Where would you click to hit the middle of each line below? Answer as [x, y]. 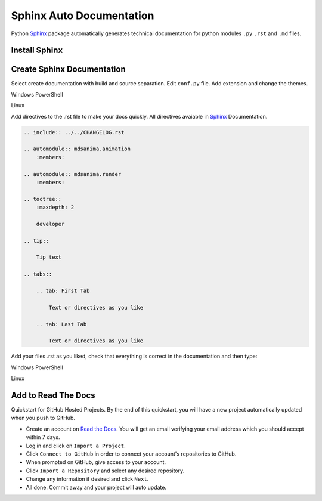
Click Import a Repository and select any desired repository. [105, 471]
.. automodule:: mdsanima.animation [77, 149]
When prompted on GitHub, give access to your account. [96, 462]
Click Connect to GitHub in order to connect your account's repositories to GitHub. [131, 454]
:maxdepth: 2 [55, 208]
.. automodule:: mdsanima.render [72, 174]
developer [50, 224]
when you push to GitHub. [43, 418]
